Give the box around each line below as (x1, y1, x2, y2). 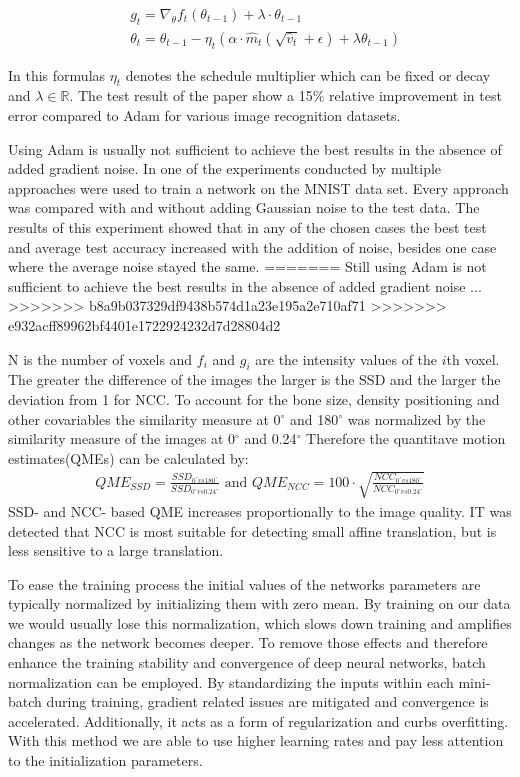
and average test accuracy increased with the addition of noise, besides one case (8, 236, 497, 257)
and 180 (290, 408, 339, 429)
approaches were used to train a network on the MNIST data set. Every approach (8, 177, 509, 198)
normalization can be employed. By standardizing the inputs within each (8, 671, 454, 692)
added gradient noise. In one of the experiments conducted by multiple (8, 158, 442, 179)
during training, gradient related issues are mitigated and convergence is (46, 691, 489, 712)
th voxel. (446, 348, 500, 369)
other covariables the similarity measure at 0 (8, 408, 281, 429)
